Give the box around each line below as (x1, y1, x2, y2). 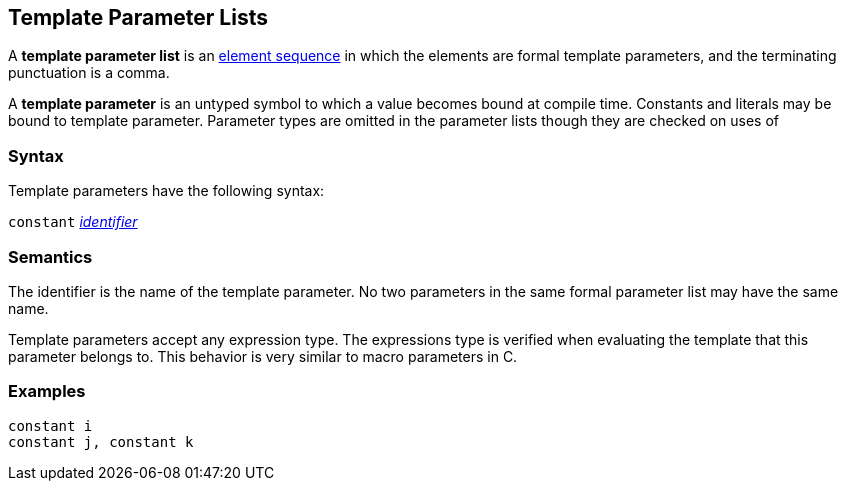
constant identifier (8, 213, 138, 231)
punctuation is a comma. (8, 64, 170, 82)
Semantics (8, 246, 93, 267)
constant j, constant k (8, 433, 194, 450)
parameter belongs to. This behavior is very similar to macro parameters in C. (8, 347, 518, 365)
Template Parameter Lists (8, 5, 268, 30)
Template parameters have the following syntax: (8, 182, 325, 200)
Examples (8, 381, 86, 402)
